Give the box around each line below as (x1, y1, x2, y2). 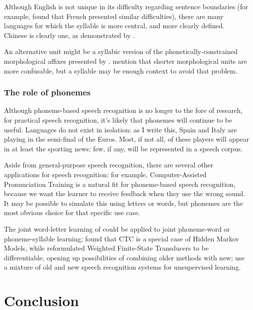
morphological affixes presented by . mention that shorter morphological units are (4, 55, 247, 66)
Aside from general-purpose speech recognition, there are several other (4, 160, 214, 170)
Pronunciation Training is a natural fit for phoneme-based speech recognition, (4, 179, 235, 189)
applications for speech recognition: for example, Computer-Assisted (4, 169, 207, 179)
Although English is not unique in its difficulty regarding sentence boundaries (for (4, 1, 249, 11)
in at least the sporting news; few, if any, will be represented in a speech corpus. (4, 143, 243, 153)
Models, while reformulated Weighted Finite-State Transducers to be (4, 243, 209, 253)
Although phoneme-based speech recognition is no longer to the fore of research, (4, 105, 243, 115)
